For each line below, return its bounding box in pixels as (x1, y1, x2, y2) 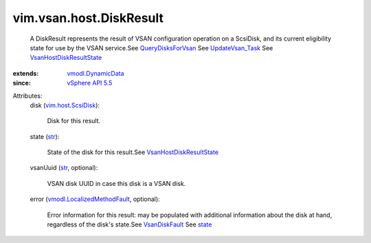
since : (12, 79, 31, 87)
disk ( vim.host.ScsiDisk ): (30, 101, 100, 109)
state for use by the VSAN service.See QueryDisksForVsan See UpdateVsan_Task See (30, 43, 273, 52)
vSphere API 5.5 (67, 79, 113, 87)
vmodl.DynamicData (67, 69, 124, 77)
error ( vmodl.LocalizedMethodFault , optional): (30, 195, 161, 203)
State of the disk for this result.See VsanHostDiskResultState (47, 148, 219, 156)
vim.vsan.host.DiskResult (12, 10, 164, 25)
